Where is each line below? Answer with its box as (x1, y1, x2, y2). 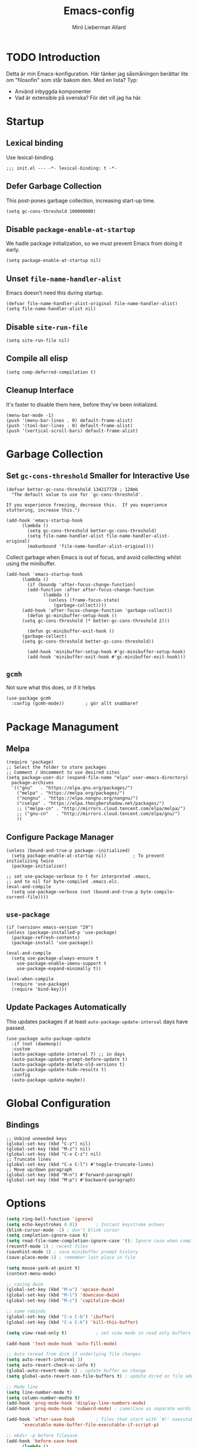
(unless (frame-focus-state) (48, 597, 120, 603)
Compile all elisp (6, 353, 68, 364)
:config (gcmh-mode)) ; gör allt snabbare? (11, 700, 138, 706)
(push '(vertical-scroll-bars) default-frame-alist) (6, 428, 138, 434)
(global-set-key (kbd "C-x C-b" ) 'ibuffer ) (6, 1314, 115, 1320)
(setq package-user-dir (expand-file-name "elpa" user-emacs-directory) (6, 775, 189, 781)
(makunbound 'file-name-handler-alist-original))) (27, 543, 154, 549)
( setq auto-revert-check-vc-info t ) (6, 1362, 96, 1369)
